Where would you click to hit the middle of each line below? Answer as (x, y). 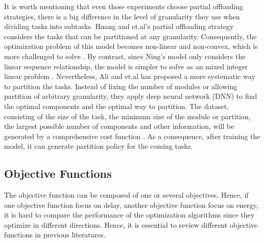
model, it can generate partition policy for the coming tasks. (99, 146)
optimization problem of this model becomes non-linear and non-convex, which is (131, 46)
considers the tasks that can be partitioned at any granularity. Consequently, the (130, 36)
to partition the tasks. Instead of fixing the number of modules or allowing (121, 86)
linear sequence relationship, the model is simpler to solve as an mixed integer (126, 66)
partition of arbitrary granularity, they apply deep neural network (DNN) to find (131, 96)
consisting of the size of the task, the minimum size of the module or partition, (127, 116)
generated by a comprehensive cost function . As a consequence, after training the (132, 136)
